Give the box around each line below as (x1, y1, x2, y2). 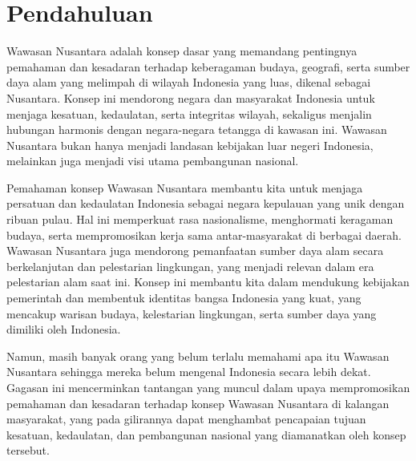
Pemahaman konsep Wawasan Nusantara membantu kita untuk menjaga (6, 179, 363, 196)
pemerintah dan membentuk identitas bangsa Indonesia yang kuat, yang (6, 289, 361, 306)
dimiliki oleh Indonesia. (6, 321, 121, 338)
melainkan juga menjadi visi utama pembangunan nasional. (6, 152, 299, 169)
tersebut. (6, 442, 50, 459)
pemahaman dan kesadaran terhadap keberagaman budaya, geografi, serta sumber (6, 58, 410, 75)
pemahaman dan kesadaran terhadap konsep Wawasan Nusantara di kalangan (6, 394, 390, 411)
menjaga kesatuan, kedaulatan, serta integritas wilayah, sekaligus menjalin (6, 105, 372, 122)
